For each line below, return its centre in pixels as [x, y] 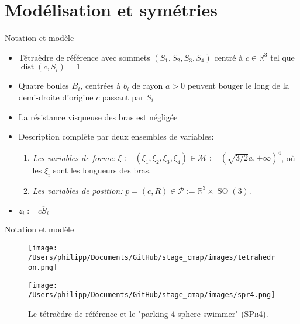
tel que [282, 57]
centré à [229, 57]
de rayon [147, 86]
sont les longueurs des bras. [102, 170]
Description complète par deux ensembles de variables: [116, 136]
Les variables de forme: [74, 157]
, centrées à [101, 86]
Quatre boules [44, 86]
